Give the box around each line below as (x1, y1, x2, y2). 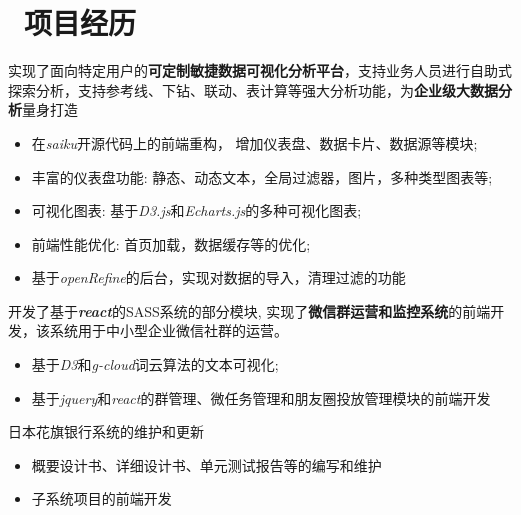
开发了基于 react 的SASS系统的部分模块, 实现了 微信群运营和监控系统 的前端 (8, 300, 491, 321)
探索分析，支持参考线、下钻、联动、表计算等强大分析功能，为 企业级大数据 (8, 79, 498, 100)
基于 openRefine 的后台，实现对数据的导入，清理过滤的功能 (31, 267, 406, 288)
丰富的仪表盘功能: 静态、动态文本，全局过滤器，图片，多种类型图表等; (31, 166, 493, 187)
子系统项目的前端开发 (31, 488, 172, 509)
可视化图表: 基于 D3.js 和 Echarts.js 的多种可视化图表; (31, 200, 362, 221)
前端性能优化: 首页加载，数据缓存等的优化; (31, 233, 311, 254)
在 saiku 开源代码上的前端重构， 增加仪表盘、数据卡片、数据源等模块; (31, 132, 478, 153)
